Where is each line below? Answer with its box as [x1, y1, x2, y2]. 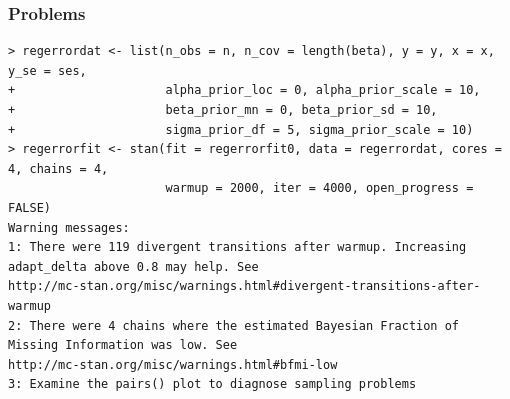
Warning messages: [8, 220, 130, 235]
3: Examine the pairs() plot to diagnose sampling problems [8, 377, 417, 392]
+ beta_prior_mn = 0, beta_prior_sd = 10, [8, 103, 438, 117]
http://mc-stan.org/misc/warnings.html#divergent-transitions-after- [8, 279, 481, 294]
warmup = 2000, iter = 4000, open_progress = [165, 181, 474, 196]
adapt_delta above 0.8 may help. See [8, 259, 259, 274]
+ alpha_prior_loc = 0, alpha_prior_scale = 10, [8, 83, 481, 98]
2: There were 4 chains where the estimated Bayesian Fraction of [8, 318, 460, 333]
